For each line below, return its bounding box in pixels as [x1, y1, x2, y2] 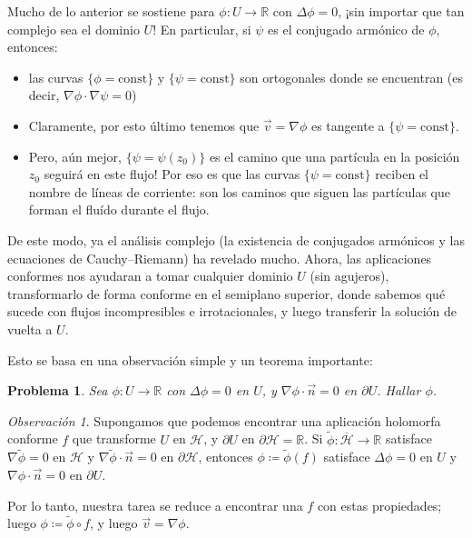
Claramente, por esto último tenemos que [28, 115, 260, 134]
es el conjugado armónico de [268, 19, 425, 38]
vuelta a [7, 319, 53, 338]
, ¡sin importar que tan [338, 2, 465, 20]
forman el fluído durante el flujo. [28, 200, 210, 219]
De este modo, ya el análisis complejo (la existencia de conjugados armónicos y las [7, 230, 465, 249]
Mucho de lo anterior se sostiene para [7, 2, 215, 20]
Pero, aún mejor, [28, 146, 122, 165]
